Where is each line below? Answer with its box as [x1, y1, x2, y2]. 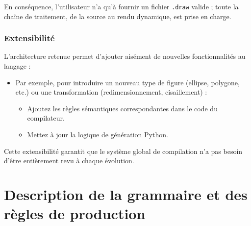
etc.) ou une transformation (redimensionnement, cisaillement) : [15, 87, 207, 97]
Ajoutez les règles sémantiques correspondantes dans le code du [27, 103, 218, 113]
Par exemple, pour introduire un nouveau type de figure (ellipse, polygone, [15, 77, 240, 87]
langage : [4, 61, 31, 71]
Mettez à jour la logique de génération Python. [27, 129, 168, 140]
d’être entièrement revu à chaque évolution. [4, 155, 134, 166]
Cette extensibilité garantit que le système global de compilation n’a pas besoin [4, 146, 243, 156]
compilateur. [27, 113, 65, 123]
